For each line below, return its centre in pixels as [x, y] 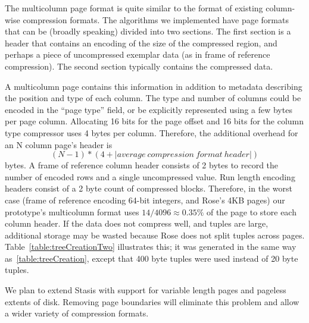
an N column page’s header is [59, 144]
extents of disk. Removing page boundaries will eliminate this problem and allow [152, 301]
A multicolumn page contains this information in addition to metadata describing [154, 86]
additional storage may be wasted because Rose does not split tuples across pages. [155, 235]
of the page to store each [251, 211]
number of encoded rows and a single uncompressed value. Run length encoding [150, 176]
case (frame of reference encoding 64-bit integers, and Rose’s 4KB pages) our [145, 200]
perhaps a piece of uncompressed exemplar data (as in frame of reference [138, 54]
